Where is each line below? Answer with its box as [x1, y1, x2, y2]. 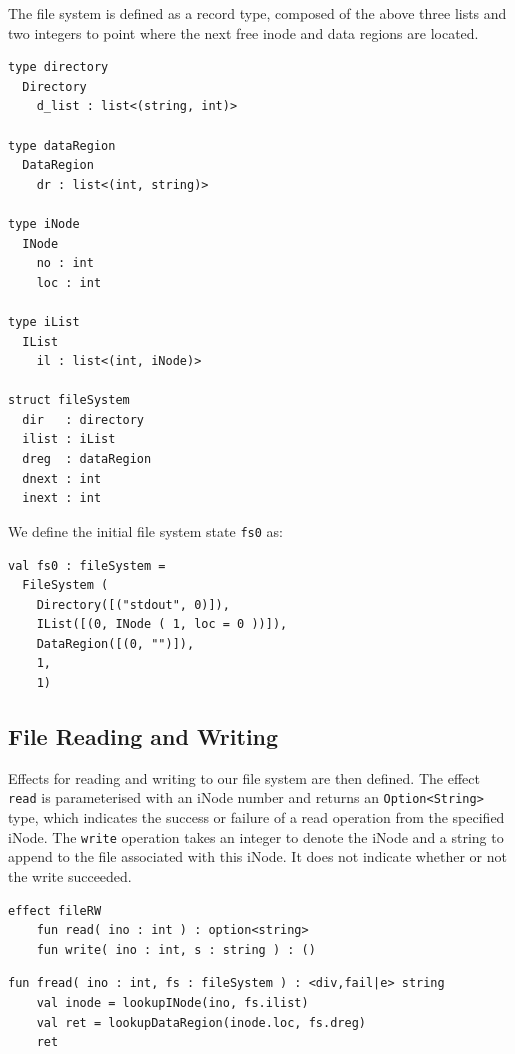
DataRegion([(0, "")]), [36, 636, 195, 651]
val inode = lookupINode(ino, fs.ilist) [36, 995, 309, 1010]
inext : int [22, 491, 102, 506]
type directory [8, 60, 109, 75]
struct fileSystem [8, 393, 130, 408]
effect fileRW [8, 903, 102, 918]
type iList [8, 314, 80, 329]
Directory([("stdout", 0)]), [36, 597, 230, 612]
